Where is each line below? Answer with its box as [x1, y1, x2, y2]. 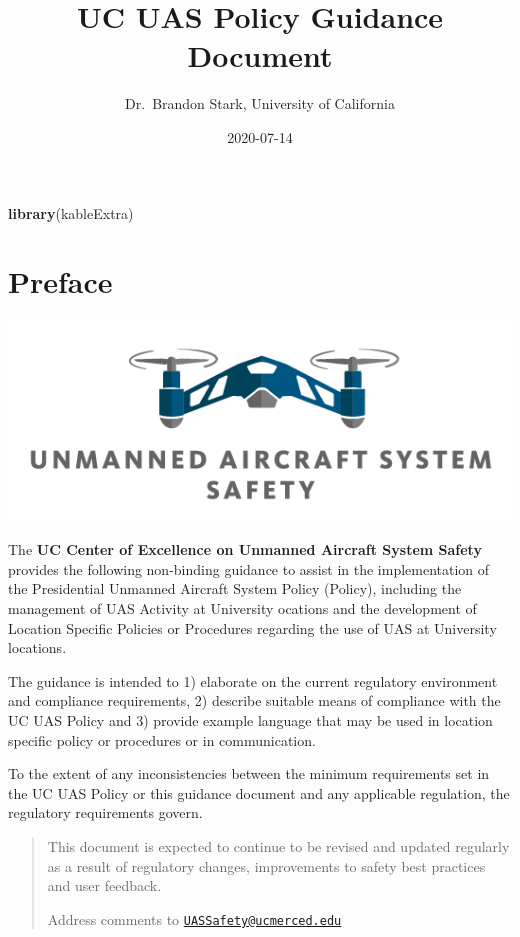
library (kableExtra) [8, 202, 134, 223]
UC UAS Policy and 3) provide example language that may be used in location [8, 709, 493, 730]
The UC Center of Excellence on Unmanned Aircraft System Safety [8, 539, 482, 560]
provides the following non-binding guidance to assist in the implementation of [8, 558, 490, 579]
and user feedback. [47, 875, 162, 896]
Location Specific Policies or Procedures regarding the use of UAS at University [8, 617, 497, 638]
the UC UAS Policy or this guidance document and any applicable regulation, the [8, 782, 510, 803]
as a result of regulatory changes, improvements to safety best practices [47, 855, 486, 876]
